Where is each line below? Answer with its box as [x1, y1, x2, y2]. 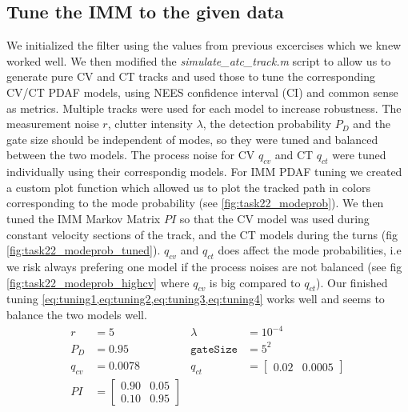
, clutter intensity [107, 115, 193, 132]
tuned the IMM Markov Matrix [6, 210, 161, 226]
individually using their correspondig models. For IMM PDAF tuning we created [6, 163, 402, 180]
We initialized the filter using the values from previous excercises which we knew [6, 37, 402, 54]
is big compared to [209, 274, 301, 290]
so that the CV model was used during [179, 210, 370, 226]
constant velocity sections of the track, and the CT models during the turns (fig [6, 226, 398, 242]
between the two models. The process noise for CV [6, 146, 255, 163]
